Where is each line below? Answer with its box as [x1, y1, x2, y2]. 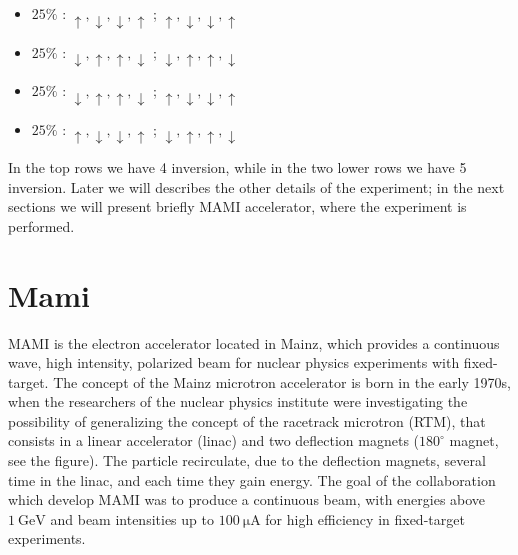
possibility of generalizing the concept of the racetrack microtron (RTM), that [8, 410, 486, 431]
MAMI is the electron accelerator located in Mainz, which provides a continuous [8, 332, 500, 353]
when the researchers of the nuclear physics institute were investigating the [8, 391, 468, 412]
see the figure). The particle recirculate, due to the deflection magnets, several [8, 450, 486, 471]
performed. [8, 215, 75, 236]
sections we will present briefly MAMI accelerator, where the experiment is [8, 196, 467, 217]
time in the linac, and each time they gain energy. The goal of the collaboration [8, 469, 496, 490]
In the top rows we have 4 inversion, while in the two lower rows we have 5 [8, 157, 467, 177]
